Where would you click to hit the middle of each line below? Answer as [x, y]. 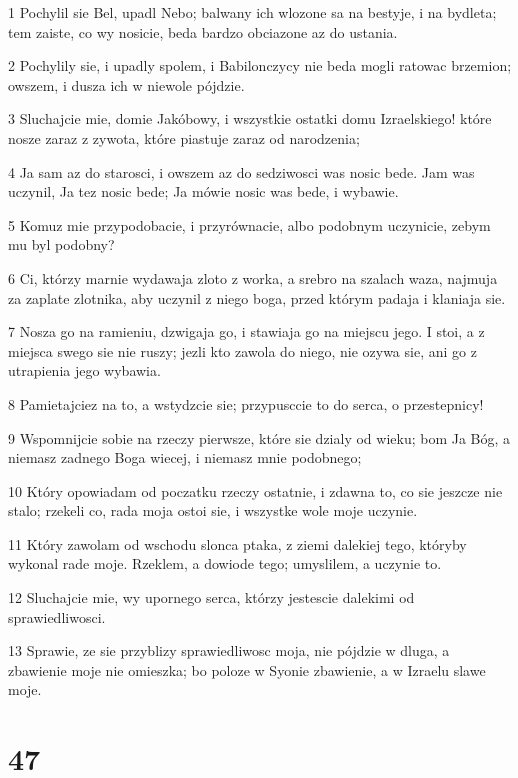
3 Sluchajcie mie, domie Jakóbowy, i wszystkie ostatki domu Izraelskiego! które [250, 118]
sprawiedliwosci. [57, 616]
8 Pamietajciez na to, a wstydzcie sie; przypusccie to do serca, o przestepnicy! [246, 403]
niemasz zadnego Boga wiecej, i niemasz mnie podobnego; [185, 457]
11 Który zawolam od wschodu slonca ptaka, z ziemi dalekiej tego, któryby [237, 543]
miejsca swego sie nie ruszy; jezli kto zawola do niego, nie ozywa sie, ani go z [242, 350]
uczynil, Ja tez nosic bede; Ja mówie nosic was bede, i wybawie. [203, 191]
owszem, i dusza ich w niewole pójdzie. [126, 84]
